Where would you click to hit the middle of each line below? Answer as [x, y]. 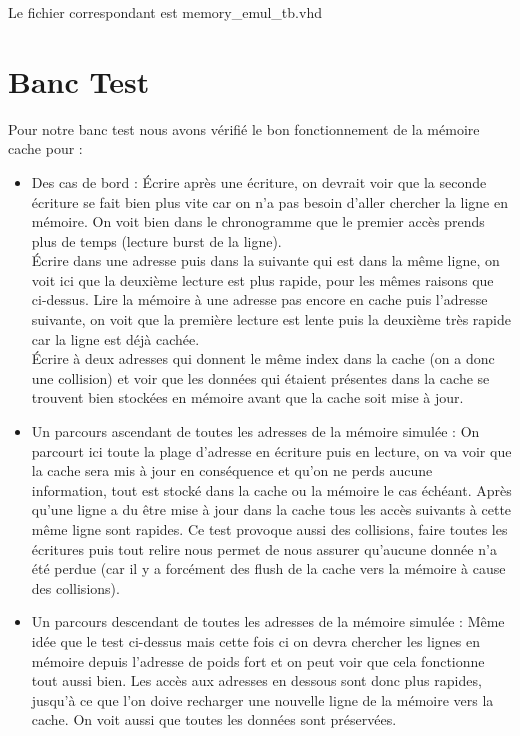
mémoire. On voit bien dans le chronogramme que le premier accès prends [258, 221]
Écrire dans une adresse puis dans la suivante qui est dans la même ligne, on [265, 260]
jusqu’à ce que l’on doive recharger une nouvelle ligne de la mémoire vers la [262, 699]
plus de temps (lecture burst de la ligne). [156, 240]
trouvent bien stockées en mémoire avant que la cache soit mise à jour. [247, 397]
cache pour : [45, 148]
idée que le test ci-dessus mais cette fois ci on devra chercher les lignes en [256, 640]
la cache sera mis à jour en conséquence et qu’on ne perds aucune [232, 470]
